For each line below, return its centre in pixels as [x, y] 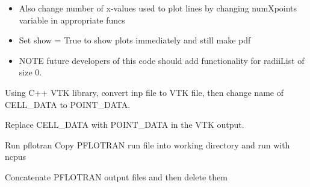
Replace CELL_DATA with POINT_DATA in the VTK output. [125, 125]
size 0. [30, 72]
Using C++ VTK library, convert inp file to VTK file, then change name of [144, 92]
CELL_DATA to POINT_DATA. [68, 104]
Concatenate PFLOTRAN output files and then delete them [116, 176]
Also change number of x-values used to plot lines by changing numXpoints [158, 8]
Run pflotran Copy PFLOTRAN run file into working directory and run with [147, 144]
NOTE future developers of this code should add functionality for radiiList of [162, 60]
